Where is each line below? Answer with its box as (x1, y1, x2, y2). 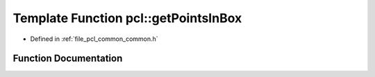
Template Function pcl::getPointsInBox (12, 10, 242, 26)
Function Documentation (12, 53, 123, 65)
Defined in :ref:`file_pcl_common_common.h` (30, 35, 159, 43)
